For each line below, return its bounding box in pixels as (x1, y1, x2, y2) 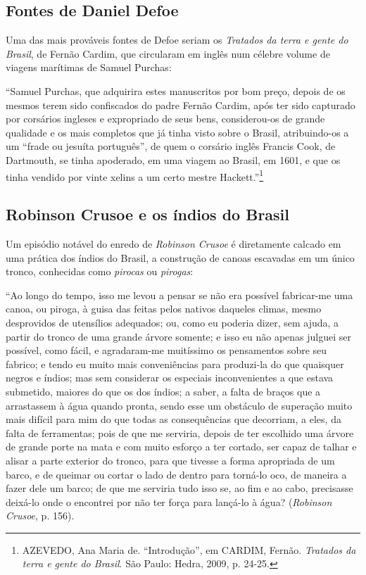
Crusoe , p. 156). (6, 508, 75, 523)
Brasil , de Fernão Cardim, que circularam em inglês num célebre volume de (6, 46, 330, 61)
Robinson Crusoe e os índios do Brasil (6, 203, 290, 225)
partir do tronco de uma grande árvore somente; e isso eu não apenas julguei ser (6, 329, 352, 343)
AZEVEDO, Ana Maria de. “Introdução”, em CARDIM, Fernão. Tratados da (22, 542, 356, 557)
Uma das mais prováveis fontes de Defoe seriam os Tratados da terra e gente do (6, 32, 348, 47)
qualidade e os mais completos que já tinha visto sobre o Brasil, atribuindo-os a (6, 125, 349, 139)
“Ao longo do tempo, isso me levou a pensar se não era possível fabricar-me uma (6, 287, 353, 302)
